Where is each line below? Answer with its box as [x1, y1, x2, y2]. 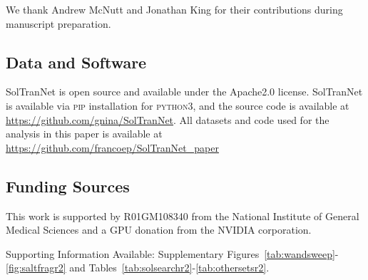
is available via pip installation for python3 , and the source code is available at [6, 98, 349, 113]
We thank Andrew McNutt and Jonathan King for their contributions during [6, 2, 343, 16]
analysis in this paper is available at [6, 126, 163, 141]
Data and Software [6, 51, 147, 73]
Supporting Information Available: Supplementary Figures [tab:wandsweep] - [6, 246, 339, 261]
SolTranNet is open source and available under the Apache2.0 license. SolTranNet [6, 84, 363, 99]
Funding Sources [6, 175, 130, 197]
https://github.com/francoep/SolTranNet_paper [6, 140, 219, 155]
